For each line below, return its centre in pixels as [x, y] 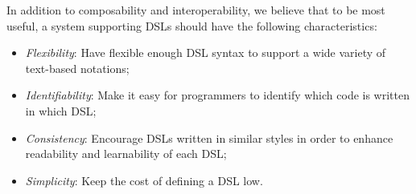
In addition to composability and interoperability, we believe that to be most [196, 10]
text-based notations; [77, 68]
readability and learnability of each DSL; [126, 154]
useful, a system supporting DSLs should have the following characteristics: [192, 25]
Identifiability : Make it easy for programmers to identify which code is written [217, 95]
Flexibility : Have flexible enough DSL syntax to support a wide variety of [206, 53]
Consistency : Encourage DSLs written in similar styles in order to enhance [209, 137]
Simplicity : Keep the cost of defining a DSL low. [144, 180]
